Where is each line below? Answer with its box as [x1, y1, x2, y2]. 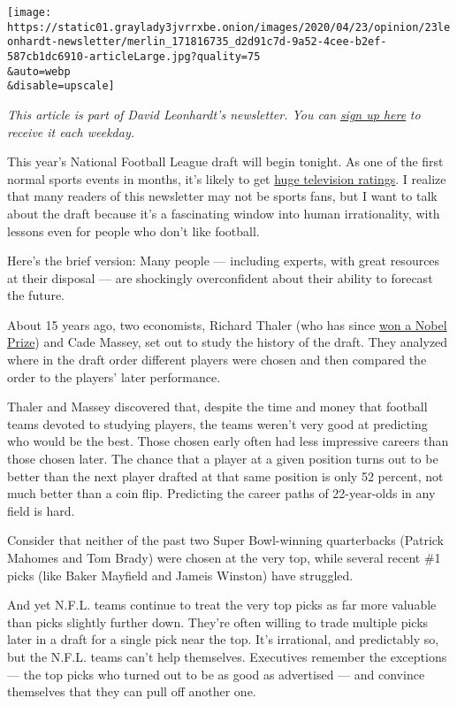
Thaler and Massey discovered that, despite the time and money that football [7, 397, 428, 416]
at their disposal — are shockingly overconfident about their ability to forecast [7, 268, 433, 287]
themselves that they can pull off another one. [7, 682, 256, 701]
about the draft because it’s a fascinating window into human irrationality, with [7, 203, 440, 222]
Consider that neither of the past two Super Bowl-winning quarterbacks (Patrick [7, 531, 444, 549]
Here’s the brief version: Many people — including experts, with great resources [7, 251, 440, 270]
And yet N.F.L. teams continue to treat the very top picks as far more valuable [7, 595, 437, 614]
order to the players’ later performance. [7, 367, 221, 386]
